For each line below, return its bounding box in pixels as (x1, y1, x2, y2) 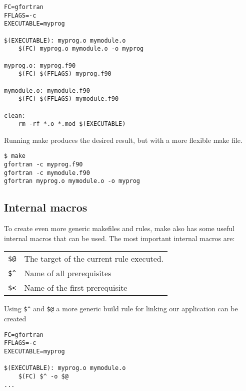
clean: (4, 112, 25, 119)
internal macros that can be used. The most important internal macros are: (4, 233, 235, 243)
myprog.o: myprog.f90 (4, 62, 76, 69)
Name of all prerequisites (24, 267, 111, 279)
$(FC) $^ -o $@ (18, 372, 68, 380)
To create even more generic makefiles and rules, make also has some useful (4, 223, 234, 234)
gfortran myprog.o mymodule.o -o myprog (4, 177, 140, 185)
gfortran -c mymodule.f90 (4, 169, 90, 176)
